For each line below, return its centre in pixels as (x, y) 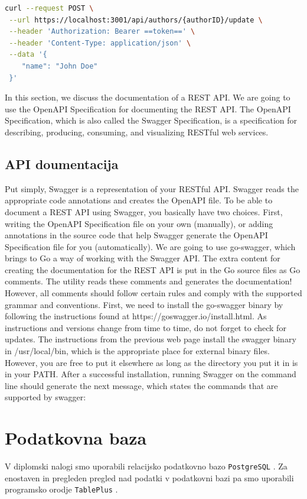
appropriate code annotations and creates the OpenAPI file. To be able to (139, 200)
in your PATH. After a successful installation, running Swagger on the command (151, 374)
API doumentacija (62, 163)
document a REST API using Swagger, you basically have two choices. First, (144, 211)
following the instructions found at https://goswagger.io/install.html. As (136, 316)
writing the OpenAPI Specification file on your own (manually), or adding (139, 223)
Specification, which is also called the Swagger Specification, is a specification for (151, 120)
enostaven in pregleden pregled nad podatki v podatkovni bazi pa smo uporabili (149, 477)
